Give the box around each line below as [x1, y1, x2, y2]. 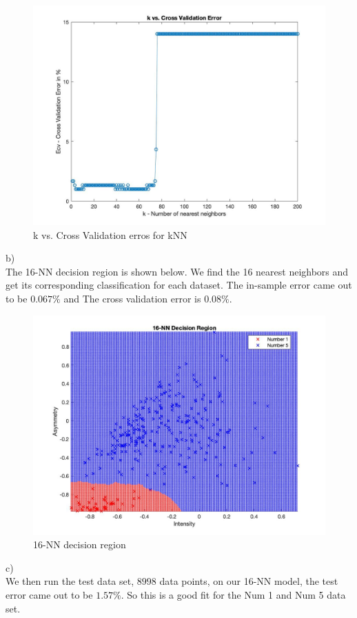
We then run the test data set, [6, 574, 134, 588]
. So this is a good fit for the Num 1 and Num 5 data [121, 587, 346, 601]
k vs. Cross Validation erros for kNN [33, 227, 187, 242]
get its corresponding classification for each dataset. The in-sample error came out [6, 278, 352, 292]
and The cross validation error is [63, 291, 201, 305]
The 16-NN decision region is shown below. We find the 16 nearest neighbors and [6, 264, 349, 278]
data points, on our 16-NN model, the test [159, 574, 338, 588]
